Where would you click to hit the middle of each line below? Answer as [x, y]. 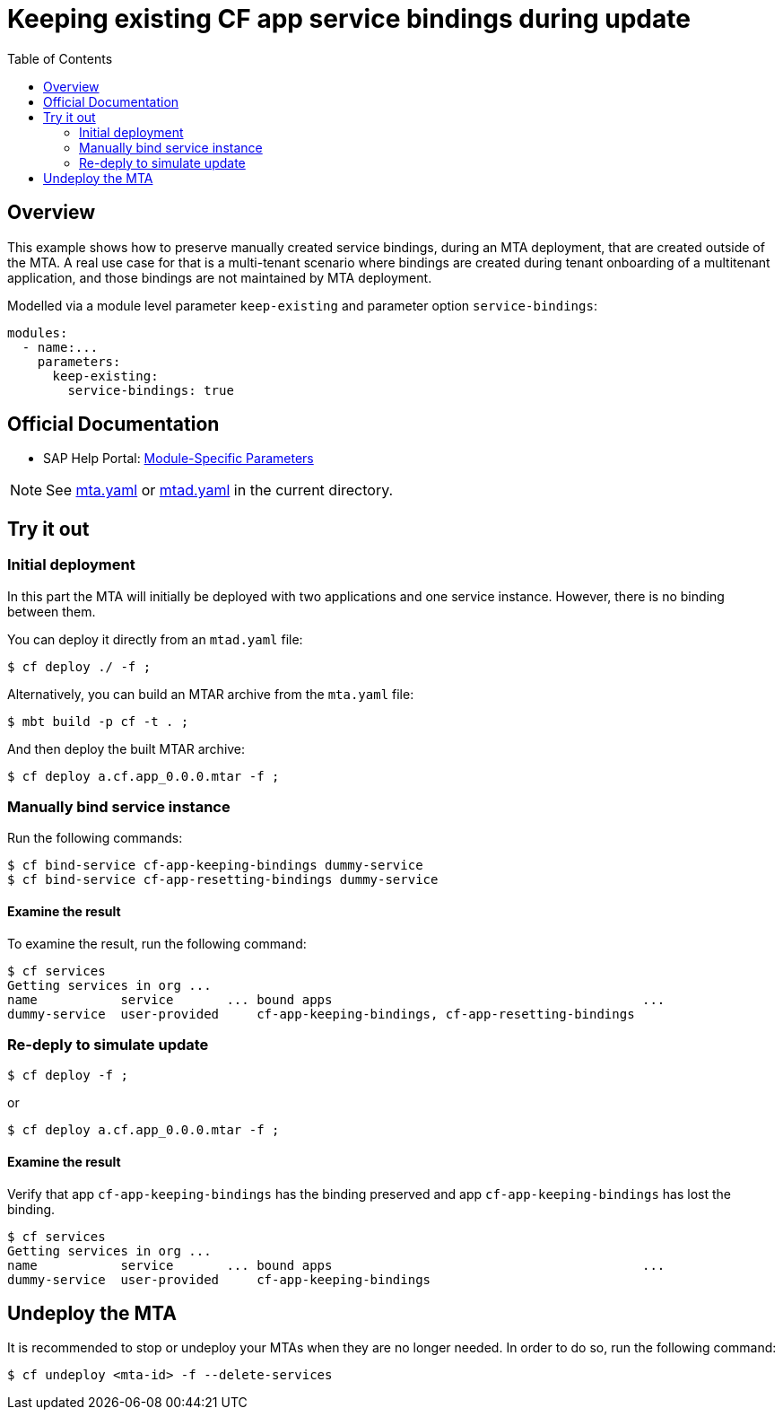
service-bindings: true [151, 390]
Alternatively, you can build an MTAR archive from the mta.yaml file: [211, 694]
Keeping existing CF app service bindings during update [349, 19]
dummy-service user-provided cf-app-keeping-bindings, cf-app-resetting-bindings [321, 1014]
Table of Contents [60, 58]
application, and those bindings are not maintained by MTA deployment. [220, 277]
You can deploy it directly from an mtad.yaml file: [155, 639]
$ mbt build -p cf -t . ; [98, 721]
